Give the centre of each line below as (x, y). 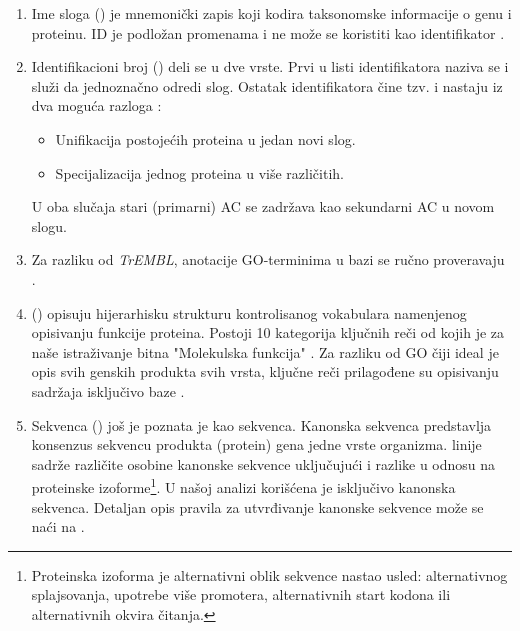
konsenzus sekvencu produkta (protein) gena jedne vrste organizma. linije (256, 444)
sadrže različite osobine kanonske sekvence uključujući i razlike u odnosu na (263, 463)
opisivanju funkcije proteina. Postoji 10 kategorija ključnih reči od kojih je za (268, 332)
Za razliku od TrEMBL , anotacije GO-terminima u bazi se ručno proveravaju (268, 259)
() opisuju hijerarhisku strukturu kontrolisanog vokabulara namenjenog (249, 312)
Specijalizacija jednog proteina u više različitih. (199, 172)
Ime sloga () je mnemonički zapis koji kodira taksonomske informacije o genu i (271, 13)
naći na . (58, 526)
